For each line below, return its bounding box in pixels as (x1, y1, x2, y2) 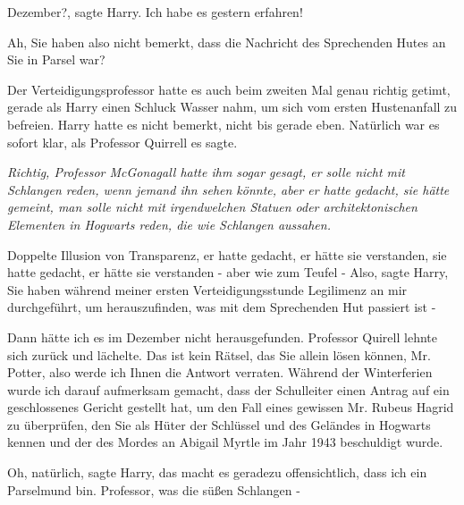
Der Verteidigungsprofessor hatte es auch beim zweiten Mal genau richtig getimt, (7, 80, 451, 98)
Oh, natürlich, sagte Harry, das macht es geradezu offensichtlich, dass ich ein (7, 463, 427, 482)
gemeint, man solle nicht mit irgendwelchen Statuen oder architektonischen (7, 198, 418, 216)
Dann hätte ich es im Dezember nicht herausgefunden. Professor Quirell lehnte (7, 327, 437, 346)
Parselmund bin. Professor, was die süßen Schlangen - (7, 480, 300, 499)
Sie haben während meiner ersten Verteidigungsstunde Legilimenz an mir (7, 280, 408, 299)
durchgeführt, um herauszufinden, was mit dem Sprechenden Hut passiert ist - (7, 298, 436, 316)
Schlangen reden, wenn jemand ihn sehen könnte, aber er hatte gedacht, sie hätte (7, 180, 450, 198)
